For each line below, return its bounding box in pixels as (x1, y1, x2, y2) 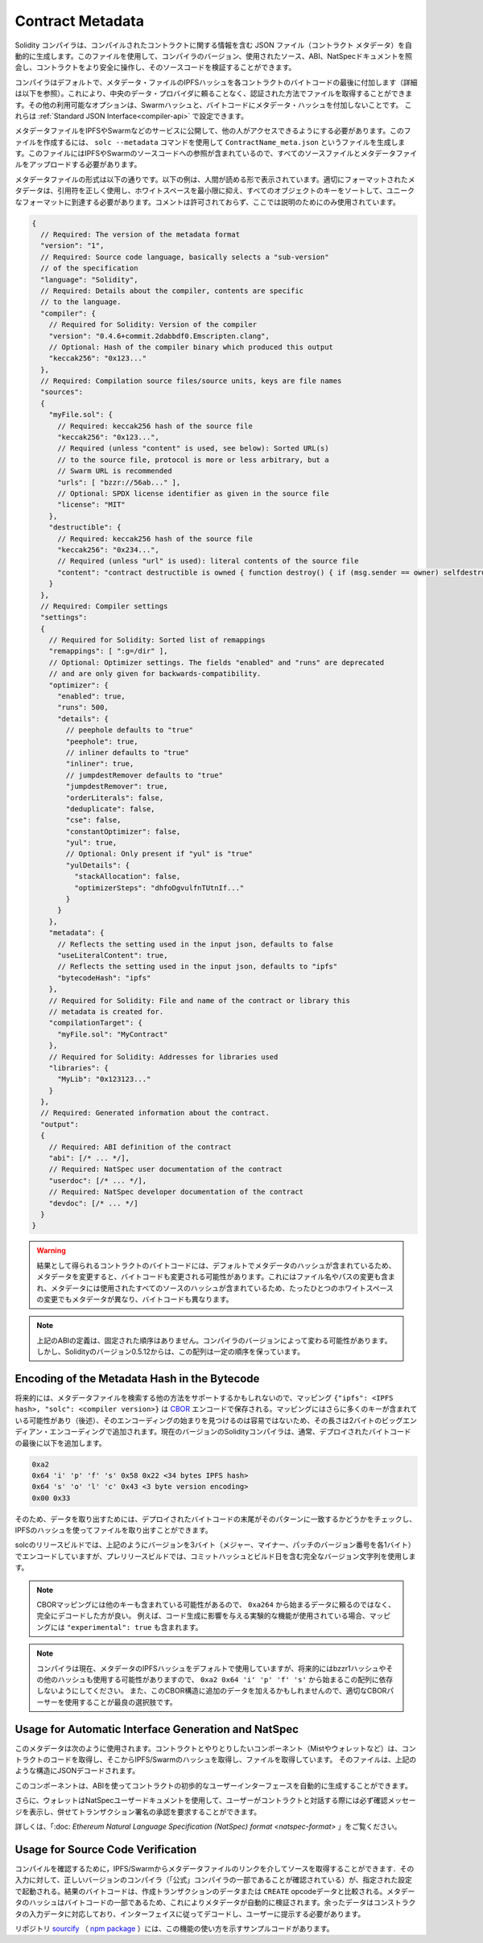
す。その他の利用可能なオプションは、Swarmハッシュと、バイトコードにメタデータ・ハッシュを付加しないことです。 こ (14, 100, 412, 109)
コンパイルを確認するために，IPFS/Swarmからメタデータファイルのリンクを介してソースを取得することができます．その (14, 1863, 415, 1873)
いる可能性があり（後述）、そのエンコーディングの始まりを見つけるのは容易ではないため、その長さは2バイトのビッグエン (14, 1415, 418, 1425)
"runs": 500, (57, 703, 109, 712)
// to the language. (40, 298, 122, 307)
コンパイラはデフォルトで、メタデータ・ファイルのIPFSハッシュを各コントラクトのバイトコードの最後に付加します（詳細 (14, 77, 418, 87)
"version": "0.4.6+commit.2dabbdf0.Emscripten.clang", (48, 331, 270, 340)
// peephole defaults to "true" (65, 725, 193, 735)
